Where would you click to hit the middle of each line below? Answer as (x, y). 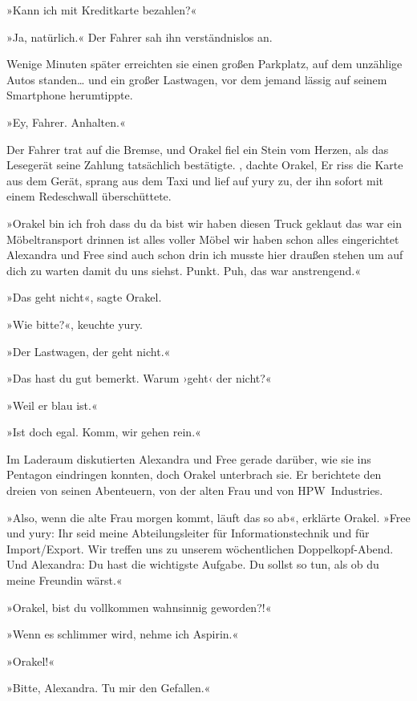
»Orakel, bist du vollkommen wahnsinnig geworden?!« (139, 607)
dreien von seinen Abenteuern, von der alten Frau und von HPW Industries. (195, 490)
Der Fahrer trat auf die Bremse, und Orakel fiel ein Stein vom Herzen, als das (198, 149)
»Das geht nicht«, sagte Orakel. (84, 297)
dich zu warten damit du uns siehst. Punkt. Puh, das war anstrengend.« (184, 270)
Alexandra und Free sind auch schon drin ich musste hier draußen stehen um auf (205, 255)
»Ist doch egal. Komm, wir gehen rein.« (104, 432)
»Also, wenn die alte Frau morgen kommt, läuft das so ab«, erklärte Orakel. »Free (208, 517)
